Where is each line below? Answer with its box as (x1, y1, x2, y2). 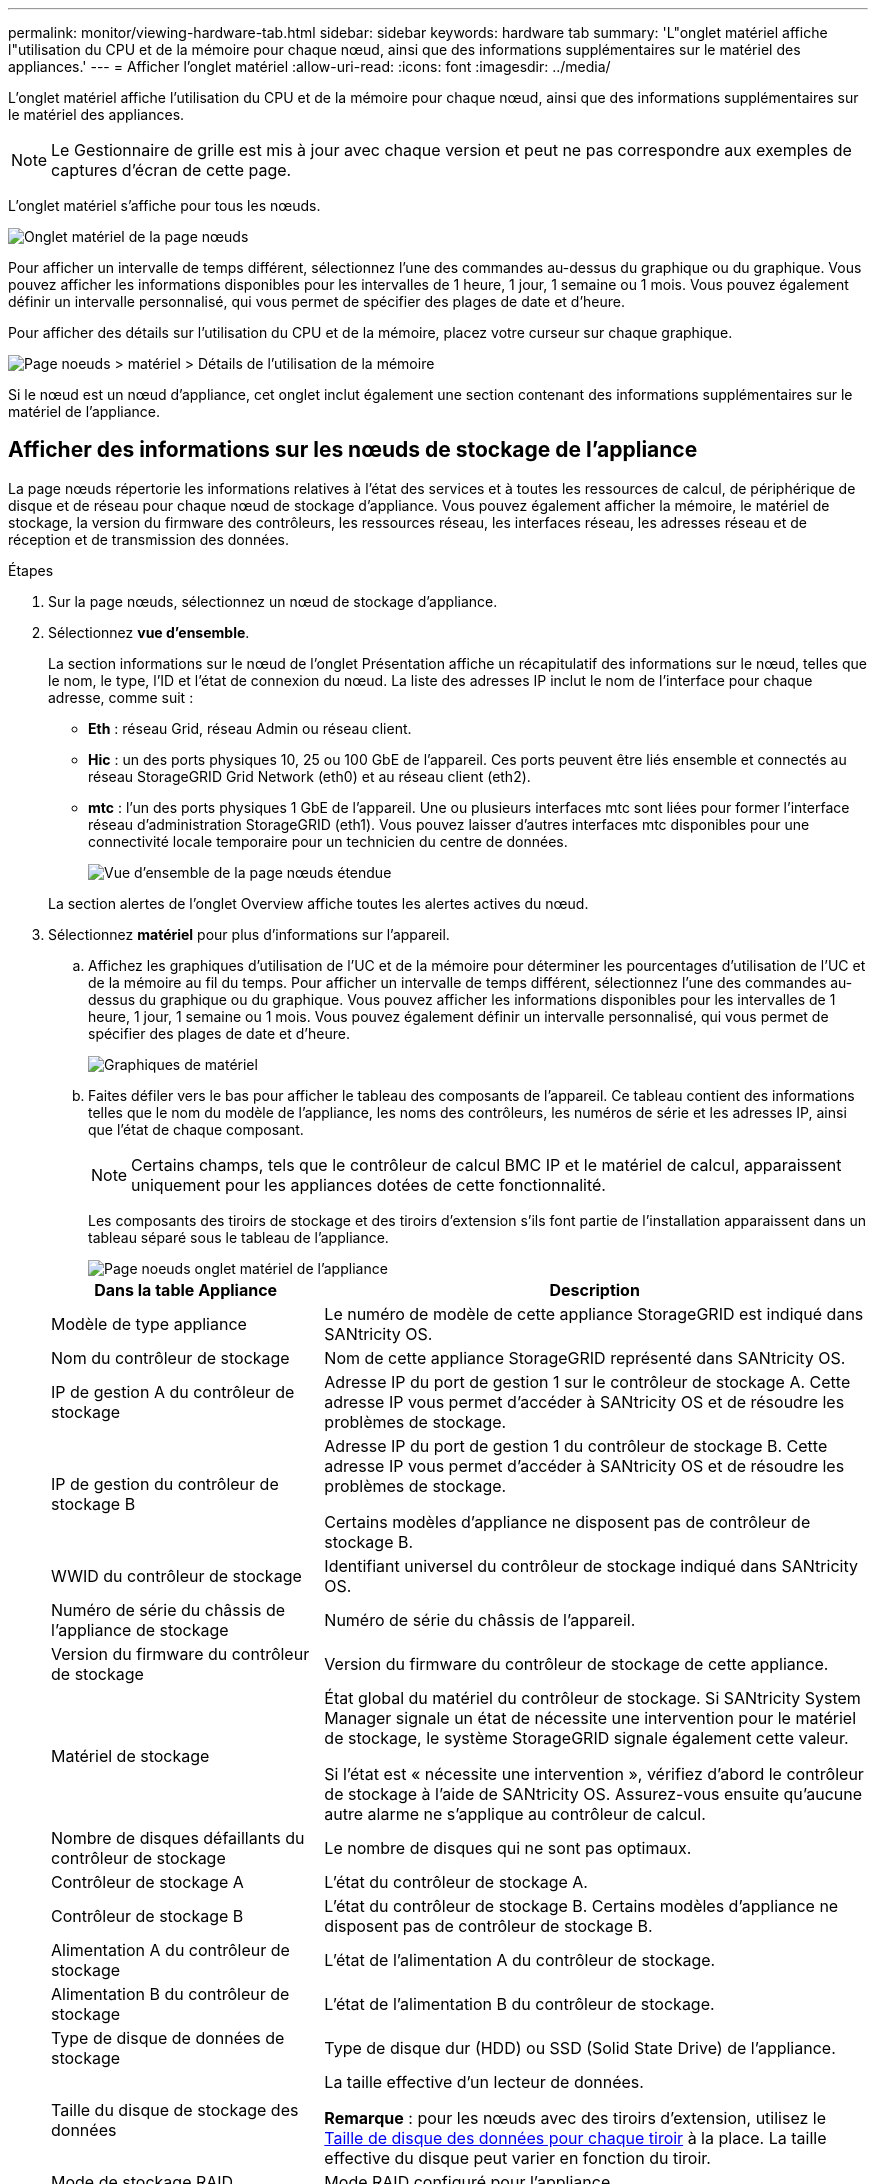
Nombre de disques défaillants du (51, 1827, 305, 1848)
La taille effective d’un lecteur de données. (324, 2071, 644, 2092)
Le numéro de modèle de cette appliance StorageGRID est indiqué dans (324, 1303, 864, 1324)
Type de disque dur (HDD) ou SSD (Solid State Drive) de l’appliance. (324, 2037, 836, 2058)
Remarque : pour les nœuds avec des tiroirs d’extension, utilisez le (324, 2107, 827, 2128)
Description (549, 1279, 640, 1300)
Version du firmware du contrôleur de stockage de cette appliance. (324, 1653, 829, 1674)
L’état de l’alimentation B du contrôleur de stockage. (324, 1993, 715, 2014)
